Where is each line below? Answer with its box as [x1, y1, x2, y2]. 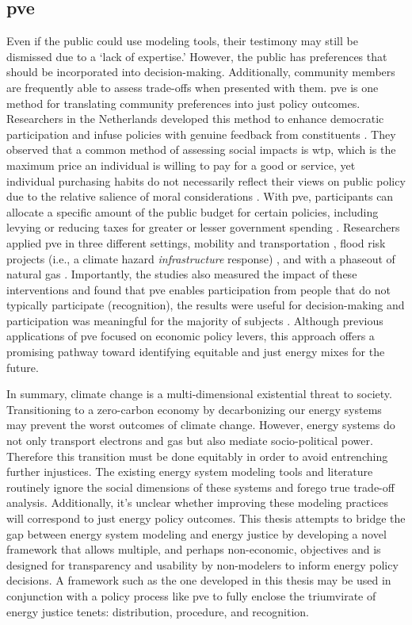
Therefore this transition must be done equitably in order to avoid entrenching [6, 447, 388, 464]
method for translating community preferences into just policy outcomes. [6, 94, 360, 111]
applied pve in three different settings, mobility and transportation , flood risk [6, 234, 386, 251]
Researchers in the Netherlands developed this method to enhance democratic [6, 110, 384, 127]
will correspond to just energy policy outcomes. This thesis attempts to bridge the [6, 510, 406, 527]
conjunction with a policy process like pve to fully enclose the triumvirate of [6, 587, 376, 604]
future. [6, 359, 39, 375]
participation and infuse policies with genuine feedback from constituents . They [6, 125, 396, 142]
